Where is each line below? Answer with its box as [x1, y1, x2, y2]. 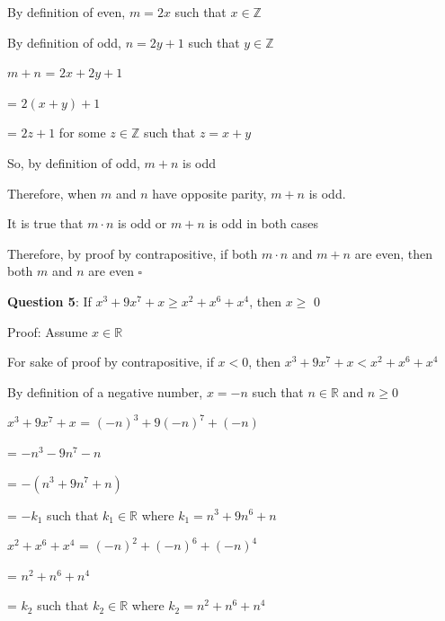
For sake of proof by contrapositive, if [7, 352, 214, 371]
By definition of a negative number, [7, 382, 203, 401]
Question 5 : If [7, 291, 92, 310]
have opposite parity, [152, 183, 267, 202]
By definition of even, [7, 3, 126, 21]
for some [58, 123, 106, 142]
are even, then [354, 244, 433, 262]
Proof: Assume [7, 322, 88, 341]
